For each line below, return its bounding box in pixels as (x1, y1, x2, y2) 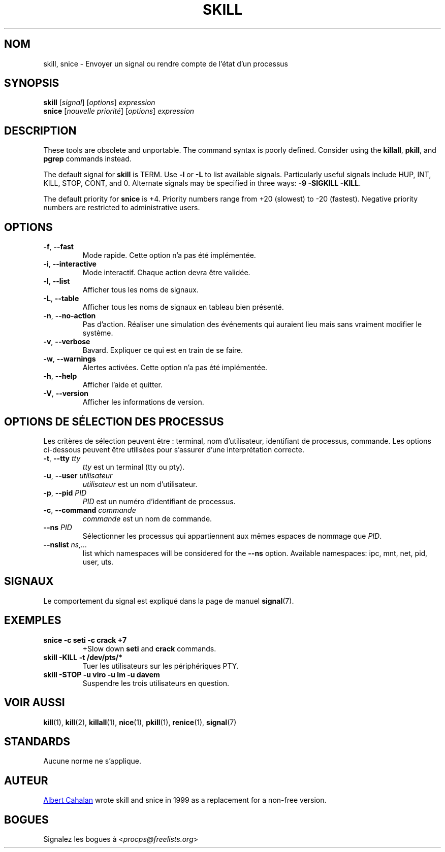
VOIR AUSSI (4, 696, 65, 709)
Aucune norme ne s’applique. (43, 757, 141, 766)
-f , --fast (43, 242, 74, 251)
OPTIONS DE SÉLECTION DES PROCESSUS (4, 415, 224, 428)
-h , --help (43, 372, 77, 381)
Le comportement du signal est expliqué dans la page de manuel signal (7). (43, 596, 294, 605)
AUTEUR (4, 774, 48, 787)
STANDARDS (4, 735, 71, 748)
